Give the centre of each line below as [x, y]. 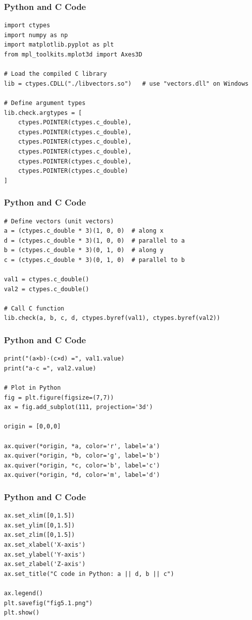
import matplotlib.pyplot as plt [59, 45]
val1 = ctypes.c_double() [47, 280]
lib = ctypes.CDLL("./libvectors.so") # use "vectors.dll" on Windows [126, 83]
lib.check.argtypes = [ [43, 113]
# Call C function [34, 308]
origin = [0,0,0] [32, 427]
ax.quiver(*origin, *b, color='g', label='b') [82, 456]
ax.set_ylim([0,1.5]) [40, 525]
